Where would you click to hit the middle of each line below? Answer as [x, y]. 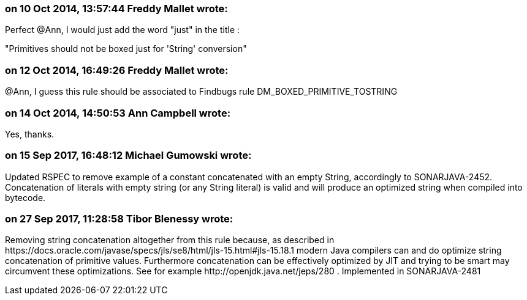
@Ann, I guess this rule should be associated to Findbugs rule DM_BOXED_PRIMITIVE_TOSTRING [201, 92]
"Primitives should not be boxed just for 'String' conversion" [126, 49]
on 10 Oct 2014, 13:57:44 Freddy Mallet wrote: [116, 9]
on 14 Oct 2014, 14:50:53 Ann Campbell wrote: [118, 113]
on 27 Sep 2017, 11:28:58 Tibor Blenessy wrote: [119, 219]
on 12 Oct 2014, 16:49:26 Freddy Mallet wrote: [117, 70]
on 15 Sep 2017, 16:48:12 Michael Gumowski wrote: [128, 155]
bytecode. [25, 197]
